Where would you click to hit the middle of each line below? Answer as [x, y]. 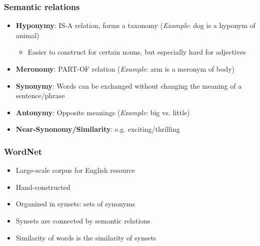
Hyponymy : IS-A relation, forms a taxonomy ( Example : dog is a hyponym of [135, 25]
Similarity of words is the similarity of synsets [86, 237]
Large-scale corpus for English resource [75, 170]
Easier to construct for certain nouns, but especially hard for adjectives [137, 52]
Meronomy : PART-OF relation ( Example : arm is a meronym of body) [125, 69]
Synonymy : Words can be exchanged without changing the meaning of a [129, 85]
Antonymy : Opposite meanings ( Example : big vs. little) [103, 112]
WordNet [23, 151]
